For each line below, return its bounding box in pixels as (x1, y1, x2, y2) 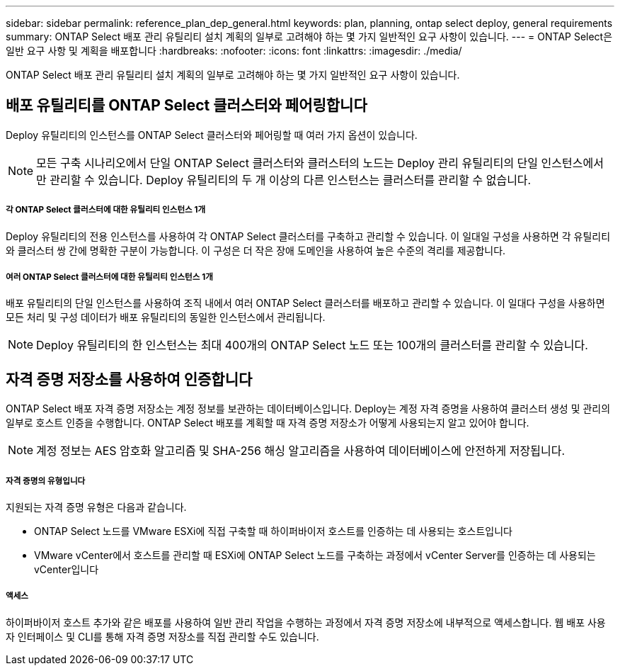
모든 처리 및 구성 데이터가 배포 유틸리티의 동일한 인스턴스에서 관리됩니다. (6, 311, 326, 324)
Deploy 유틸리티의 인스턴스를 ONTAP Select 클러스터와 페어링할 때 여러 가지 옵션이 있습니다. (6, 128, 418, 141)
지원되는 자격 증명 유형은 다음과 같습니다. (6, 501, 187, 514)
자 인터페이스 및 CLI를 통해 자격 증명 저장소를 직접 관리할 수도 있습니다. (6, 630, 319, 643)
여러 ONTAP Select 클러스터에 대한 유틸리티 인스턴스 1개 (6, 272, 213, 283)
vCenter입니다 (34, 563, 99, 576)
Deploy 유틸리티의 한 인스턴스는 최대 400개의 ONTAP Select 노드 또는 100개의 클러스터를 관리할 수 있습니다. (36, 338, 588, 353)
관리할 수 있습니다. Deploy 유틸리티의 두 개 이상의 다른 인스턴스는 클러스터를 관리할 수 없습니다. (50, 172, 532, 187)
